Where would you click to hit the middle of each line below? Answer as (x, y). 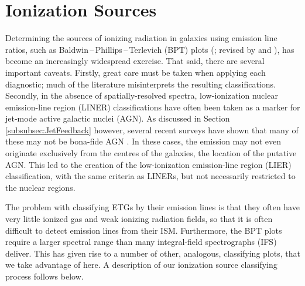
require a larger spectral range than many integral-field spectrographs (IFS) (141, 242)
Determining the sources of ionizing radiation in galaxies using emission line (141, 38)
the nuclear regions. (40, 187)
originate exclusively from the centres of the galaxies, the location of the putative (151, 153)
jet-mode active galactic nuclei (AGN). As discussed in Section (118, 118)
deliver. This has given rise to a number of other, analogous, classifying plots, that (153, 253)
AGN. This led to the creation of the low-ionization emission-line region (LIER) (148, 164)
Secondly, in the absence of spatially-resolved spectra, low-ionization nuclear (142, 95)
